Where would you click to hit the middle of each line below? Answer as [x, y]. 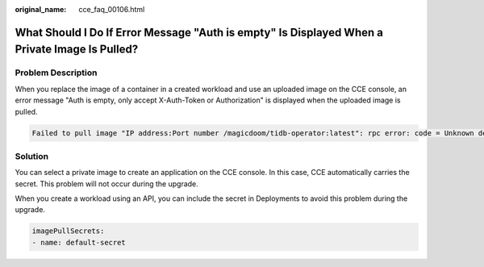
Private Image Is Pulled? [77, 50]
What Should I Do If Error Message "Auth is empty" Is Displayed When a [199, 32]
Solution [32, 156]
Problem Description [56, 73]
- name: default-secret [79, 242]
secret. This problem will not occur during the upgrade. [107, 184]
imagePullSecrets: [68, 231]
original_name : [41, 9]
